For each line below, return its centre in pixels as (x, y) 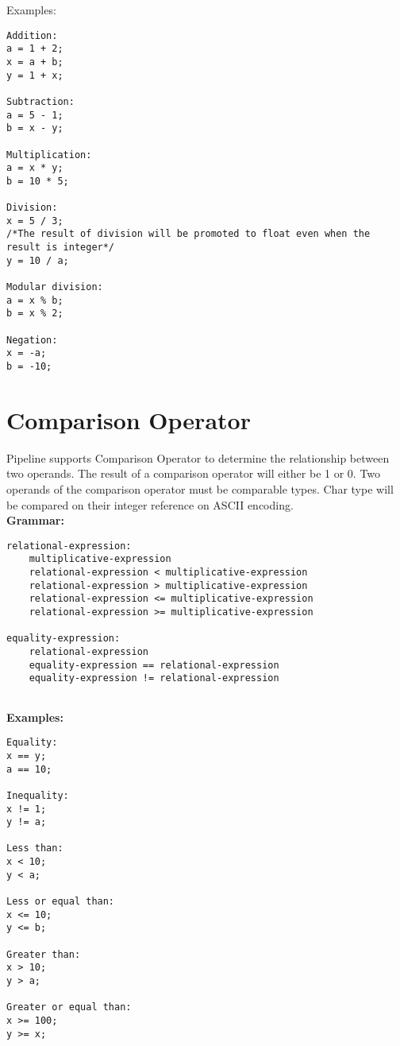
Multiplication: (49, 155)
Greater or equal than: (69, 1007)
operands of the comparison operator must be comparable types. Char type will (200, 488)
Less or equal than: (61, 902)
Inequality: (38, 795)
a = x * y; (35, 168)
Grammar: (35, 520)
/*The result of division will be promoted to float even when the (188, 234)
